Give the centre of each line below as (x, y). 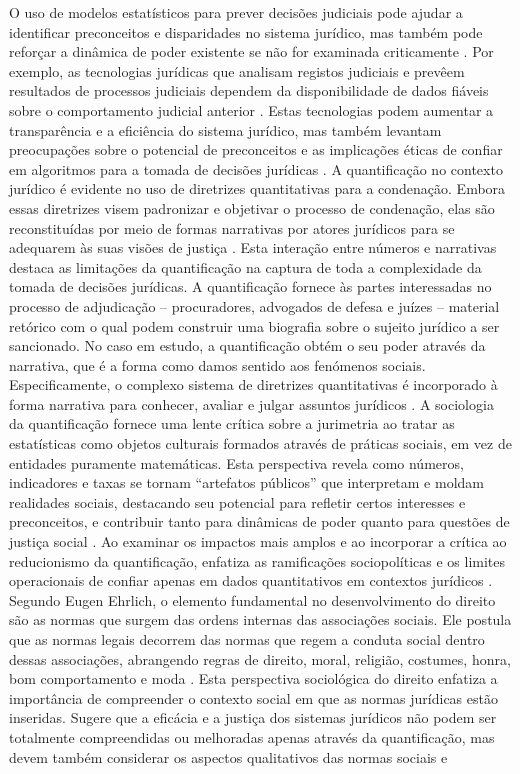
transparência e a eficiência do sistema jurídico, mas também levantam (225, 129)
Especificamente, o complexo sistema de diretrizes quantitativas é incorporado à (253, 384)
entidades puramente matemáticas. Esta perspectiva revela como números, (236, 462)
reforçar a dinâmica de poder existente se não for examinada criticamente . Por (251, 51)
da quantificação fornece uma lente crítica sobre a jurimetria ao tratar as (232, 423)
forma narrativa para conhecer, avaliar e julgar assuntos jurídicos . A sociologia (251, 403)
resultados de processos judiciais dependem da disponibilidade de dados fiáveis (249, 90)
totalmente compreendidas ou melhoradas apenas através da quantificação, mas (252, 736)
